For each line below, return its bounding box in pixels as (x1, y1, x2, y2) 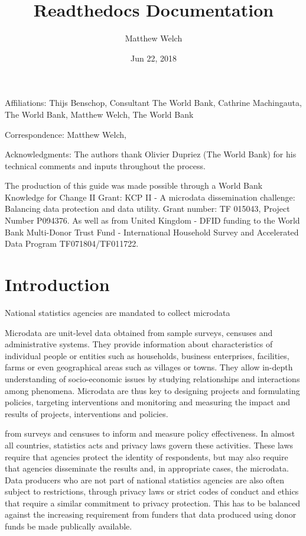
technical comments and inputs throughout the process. (5, 159, 206, 172)
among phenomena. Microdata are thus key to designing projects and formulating (5, 384, 300, 396)
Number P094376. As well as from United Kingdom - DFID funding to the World (5, 214, 300, 227)
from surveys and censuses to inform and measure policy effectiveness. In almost (5, 427, 295, 440)
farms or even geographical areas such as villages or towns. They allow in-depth (5, 361, 293, 373)
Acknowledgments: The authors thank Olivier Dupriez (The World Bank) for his (5, 148, 297, 160)
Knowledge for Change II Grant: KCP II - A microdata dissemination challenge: (5, 190, 295, 203)
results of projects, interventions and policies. (5, 407, 168, 419)
